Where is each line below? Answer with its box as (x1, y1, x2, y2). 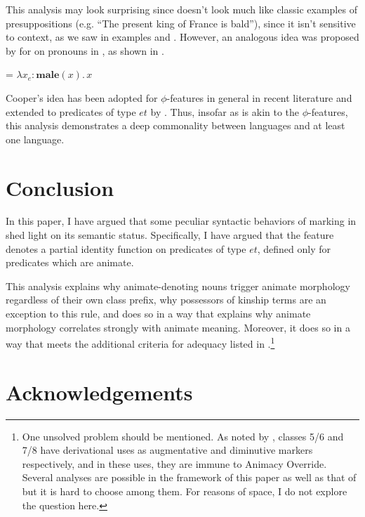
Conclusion (6, 173, 114, 202)
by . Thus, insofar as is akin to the (150, 104, 300, 119)
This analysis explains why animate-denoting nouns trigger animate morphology (6, 278, 350, 293)
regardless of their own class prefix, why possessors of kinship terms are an (6, 292, 326, 307)
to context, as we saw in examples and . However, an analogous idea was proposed (6, 30, 359, 44)
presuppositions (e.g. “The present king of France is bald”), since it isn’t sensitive (6, 15, 356, 30)
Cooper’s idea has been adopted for (6, 90, 158, 105)
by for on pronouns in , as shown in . (6, 43, 164, 58)
